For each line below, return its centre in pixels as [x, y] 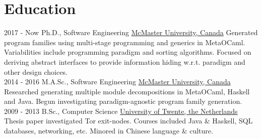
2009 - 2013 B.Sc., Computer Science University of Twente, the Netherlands [121, 111]
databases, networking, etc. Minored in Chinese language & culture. [109, 131]
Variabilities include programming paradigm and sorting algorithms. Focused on [128, 52]
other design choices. [36, 72]
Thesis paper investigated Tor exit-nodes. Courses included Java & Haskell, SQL [128, 121]
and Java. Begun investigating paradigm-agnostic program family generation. [123, 101]
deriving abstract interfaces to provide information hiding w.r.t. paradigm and [125, 61]
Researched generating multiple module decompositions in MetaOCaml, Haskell [127, 91]
